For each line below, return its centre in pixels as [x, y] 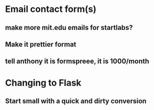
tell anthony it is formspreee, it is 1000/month [77, 61]
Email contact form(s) [51, 9]
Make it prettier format [41, 44]
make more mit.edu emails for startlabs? [69, 28]
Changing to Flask [43, 83]
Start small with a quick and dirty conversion [76, 101]
